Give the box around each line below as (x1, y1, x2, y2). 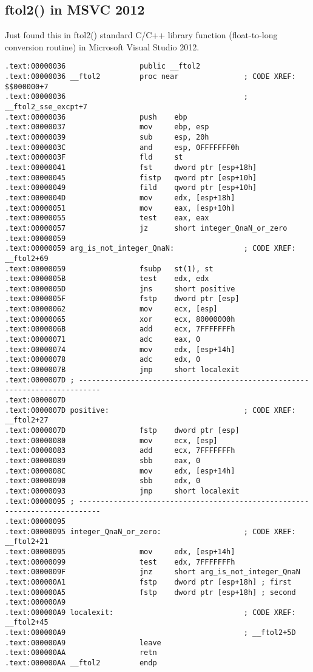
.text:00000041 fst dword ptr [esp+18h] (5, 163, 257, 172)
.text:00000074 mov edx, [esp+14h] (5, 345, 235, 354)
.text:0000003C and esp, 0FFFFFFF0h (5, 143, 240, 152)
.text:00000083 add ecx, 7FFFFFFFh (5, 446, 235, 455)
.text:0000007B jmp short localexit (5, 365, 240, 375)
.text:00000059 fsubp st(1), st (5, 264, 214, 273)
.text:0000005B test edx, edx (5, 274, 209, 283)
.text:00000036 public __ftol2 (5, 62, 201, 71)
